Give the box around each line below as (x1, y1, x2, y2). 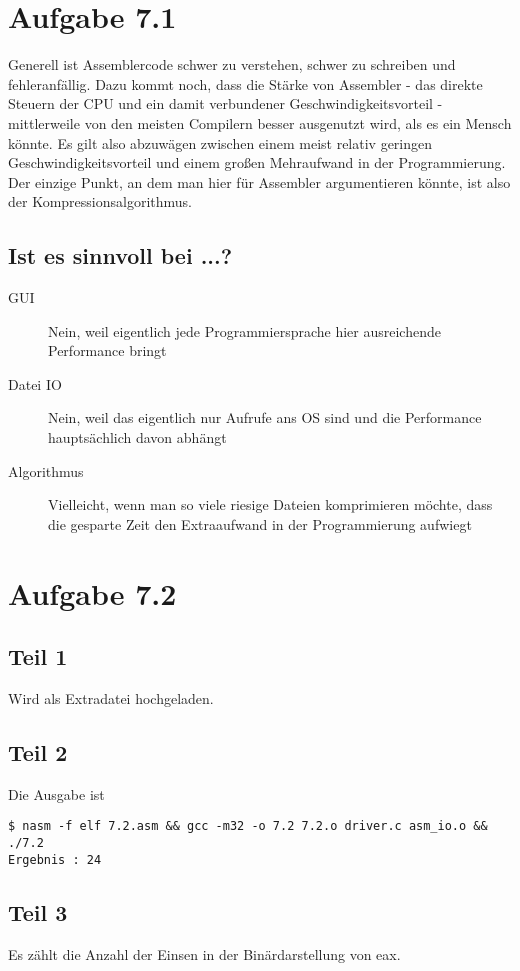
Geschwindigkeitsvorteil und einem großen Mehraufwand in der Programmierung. (8, 152, 506, 173)
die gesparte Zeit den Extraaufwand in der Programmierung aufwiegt (48, 513, 472, 534)
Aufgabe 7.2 (8, 572, 177, 613)
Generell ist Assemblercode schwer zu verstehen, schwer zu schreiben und (8, 54, 456, 75)
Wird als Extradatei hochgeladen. (8, 688, 214, 708)
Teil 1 (8, 641, 68, 672)
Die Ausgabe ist (8, 783, 105, 804)
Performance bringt (48, 340, 167, 361)
